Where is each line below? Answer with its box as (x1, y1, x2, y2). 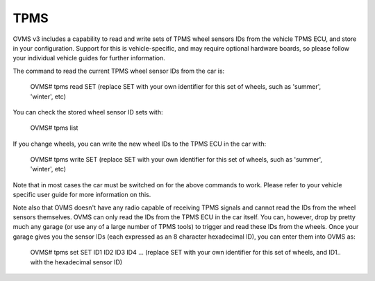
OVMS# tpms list (30, 124, 78, 132)
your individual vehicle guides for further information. (12, 54, 166, 62)
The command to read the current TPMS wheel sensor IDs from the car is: (12, 67, 225, 75)
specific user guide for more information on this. (12, 191, 151, 199)
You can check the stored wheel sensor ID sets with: (12, 108, 163, 116)
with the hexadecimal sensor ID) (30, 257, 123, 266)
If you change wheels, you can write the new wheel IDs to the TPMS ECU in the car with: (12, 139, 267, 148)
